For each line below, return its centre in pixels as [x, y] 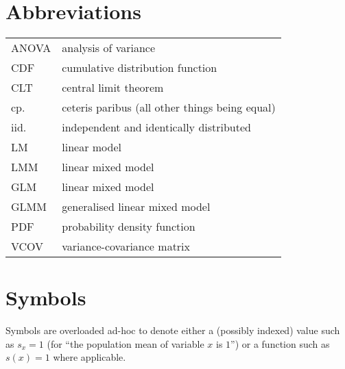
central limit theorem [113, 88]
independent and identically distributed [156, 127]
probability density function [129, 227]
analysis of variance [109, 48]
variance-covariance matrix [126, 246]
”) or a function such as [280, 343]
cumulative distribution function [140, 68]
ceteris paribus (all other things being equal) [169, 107]
